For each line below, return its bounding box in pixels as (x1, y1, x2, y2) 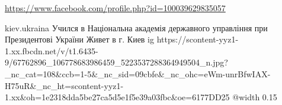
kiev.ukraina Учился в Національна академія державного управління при (5, 21, 268, 34)
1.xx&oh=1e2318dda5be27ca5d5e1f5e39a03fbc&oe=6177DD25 (5, 91, 230, 103)
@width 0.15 (232, 91, 277, 103)
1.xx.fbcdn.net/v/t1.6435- (5, 44, 98, 57)
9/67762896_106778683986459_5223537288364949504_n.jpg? (5, 56, 228, 68)
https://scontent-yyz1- (156, 33, 239, 45)
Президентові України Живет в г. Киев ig (5, 33, 155, 45)
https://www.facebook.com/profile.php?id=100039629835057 (5, 2, 226, 14)
